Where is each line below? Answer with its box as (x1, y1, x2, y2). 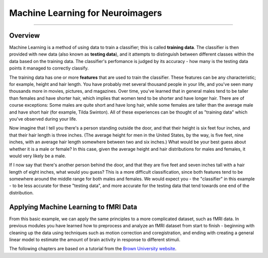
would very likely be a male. (9, 153, 67, 159)
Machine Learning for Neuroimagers (9, 7, 162, 18)
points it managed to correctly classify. (9, 65, 89, 71)
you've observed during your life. (9, 116, 77, 122)
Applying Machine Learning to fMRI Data (9, 202, 137, 211)
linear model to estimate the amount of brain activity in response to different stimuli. (9, 236, 181, 243)
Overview (9, 31, 40, 40)
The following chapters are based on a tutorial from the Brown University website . (9, 246, 177, 252)
